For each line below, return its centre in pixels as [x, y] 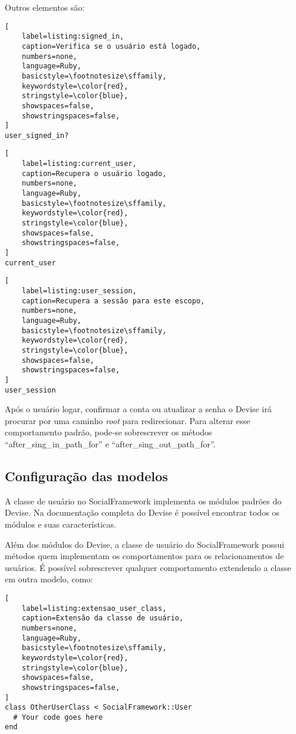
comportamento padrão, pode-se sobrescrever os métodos [108, 432]
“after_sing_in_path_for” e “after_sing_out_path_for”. [110, 444]
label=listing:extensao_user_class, [94, 608]
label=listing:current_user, [79, 164]
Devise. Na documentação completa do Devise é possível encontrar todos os [142, 512]
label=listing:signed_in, [73, 37]
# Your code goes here [58, 717]
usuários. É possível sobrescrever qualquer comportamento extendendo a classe [148, 567]
